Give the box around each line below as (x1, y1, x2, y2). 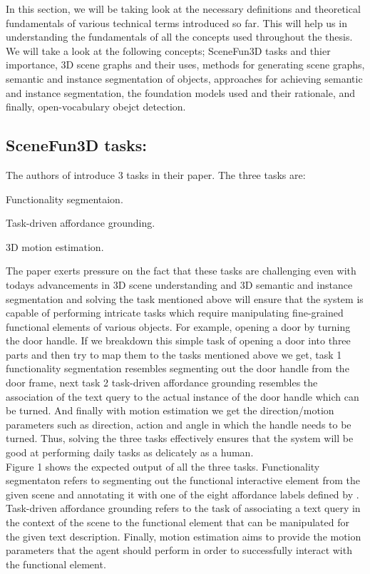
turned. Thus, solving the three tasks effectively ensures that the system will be (6, 431, 354, 446)
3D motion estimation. (6, 239, 104, 254)
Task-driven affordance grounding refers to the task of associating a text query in (6, 501, 361, 516)
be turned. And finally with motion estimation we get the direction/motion (6, 403, 334, 418)
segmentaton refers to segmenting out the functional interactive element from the (6, 473, 360, 488)
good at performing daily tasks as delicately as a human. (6, 445, 254, 460)
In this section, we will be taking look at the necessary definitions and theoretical (6, 1, 361, 16)
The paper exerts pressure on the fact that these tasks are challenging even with (6, 263, 356, 278)
